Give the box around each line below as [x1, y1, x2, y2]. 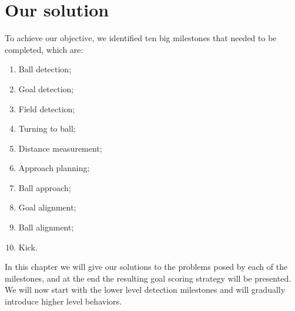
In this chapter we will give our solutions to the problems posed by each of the [5, 260, 288, 273]
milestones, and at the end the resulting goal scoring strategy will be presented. [5, 272, 291, 284]
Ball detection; [18, 63, 72, 75]
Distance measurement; [18, 142, 102, 154]
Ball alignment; [18, 221, 74, 233]
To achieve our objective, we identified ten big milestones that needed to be [5, 32, 277, 44]
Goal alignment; [18, 201, 76, 213]
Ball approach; [18, 181, 71, 193]
